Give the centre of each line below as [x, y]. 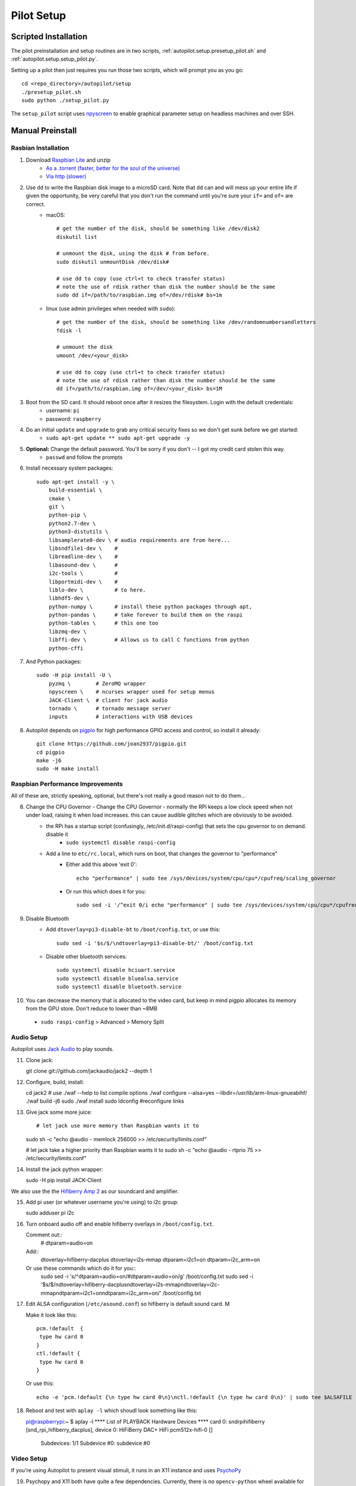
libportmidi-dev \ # [83, 582]
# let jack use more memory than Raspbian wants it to [118, 1126]
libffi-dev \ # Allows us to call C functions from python [149, 640]
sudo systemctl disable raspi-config [121, 843]
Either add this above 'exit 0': [102, 864]
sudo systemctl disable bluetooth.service [119, 987]
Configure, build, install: [55, 1082]
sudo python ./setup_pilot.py [66, 100]
